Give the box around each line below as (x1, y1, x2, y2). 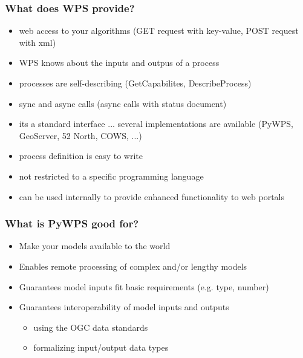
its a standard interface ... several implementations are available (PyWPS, (19, 117, 293, 130)
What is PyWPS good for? (5, 216, 139, 231)
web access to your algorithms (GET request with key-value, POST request (19, 24, 299, 37)
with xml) (19, 36, 56, 48)
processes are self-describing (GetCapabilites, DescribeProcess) (19, 77, 252, 89)
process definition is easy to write (19, 149, 143, 162)
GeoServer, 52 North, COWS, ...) (19, 129, 142, 142)
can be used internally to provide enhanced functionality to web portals (19, 190, 284, 203)
